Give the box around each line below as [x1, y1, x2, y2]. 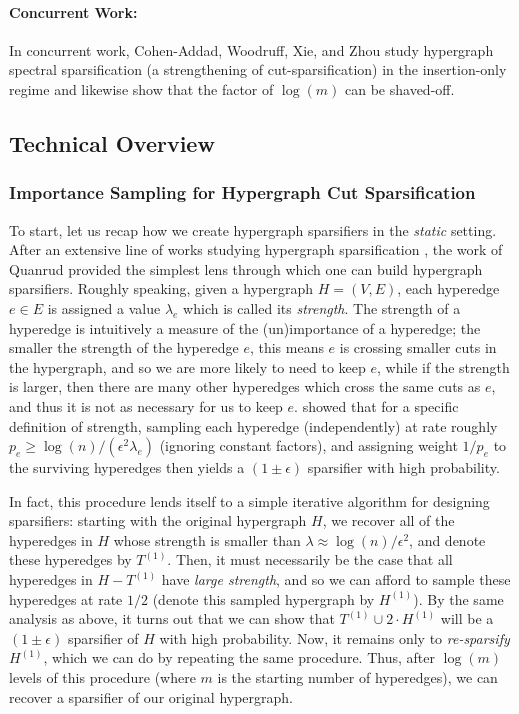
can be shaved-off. [345, 78, 455, 99]
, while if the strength [377, 356, 510, 377]
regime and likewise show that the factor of [9, 78, 274, 99]
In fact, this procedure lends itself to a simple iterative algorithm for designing [9, 490, 490, 511]
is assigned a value [47, 297, 161, 318]
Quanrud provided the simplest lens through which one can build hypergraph [9, 258, 483, 279]
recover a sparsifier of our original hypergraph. [9, 686, 294, 707]
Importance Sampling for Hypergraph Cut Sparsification [9, 180, 476, 205]
